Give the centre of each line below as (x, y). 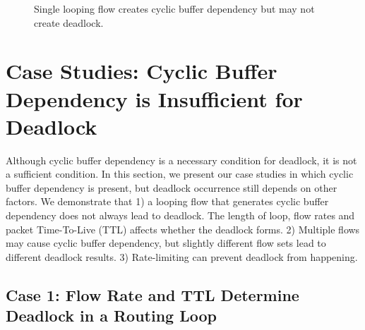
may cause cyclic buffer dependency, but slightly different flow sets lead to (166, 243)
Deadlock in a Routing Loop (111, 316)
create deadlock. (69, 22)
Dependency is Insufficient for (154, 98)
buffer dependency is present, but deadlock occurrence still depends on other (172, 187)
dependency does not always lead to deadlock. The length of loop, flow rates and (180, 215)
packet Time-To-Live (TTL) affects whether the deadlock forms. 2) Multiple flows (183, 229)
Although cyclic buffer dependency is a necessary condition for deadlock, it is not (181, 160)
